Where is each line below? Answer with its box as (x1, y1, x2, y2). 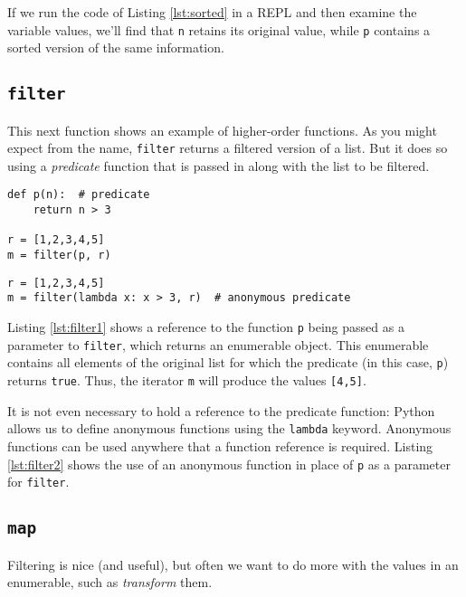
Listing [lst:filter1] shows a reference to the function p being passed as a (7, 317, 404, 336)
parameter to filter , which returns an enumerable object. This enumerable (7, 335, 429, 354)
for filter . (7, 472, 70, 491)
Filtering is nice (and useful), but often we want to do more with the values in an (7, 554, 459, 573)
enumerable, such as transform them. (7, 573, 213, 592)
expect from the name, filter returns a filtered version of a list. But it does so (7, 138, 448, 157)
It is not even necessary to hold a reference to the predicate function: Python (7, 401, 435, 420)
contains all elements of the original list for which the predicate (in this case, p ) (7, 353, 449, 372)
